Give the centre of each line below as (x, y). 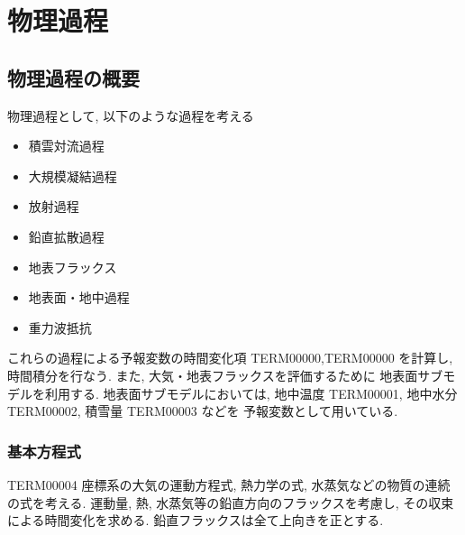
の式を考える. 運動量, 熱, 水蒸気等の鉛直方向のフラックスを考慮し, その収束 (231, 502)
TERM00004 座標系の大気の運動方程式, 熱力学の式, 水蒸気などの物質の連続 (229, 484)
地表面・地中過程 (79, 297)
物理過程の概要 (73, 77)
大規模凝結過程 (73, 175)
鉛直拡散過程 (66, 236)
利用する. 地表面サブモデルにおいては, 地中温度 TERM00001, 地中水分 (251, 393)
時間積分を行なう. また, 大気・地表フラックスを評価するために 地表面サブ (225, 375)
